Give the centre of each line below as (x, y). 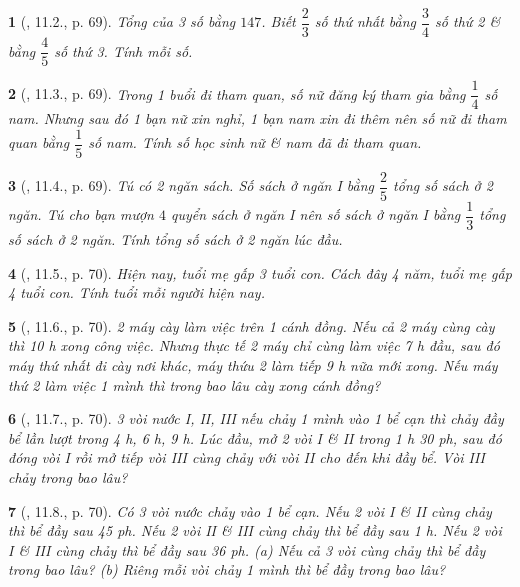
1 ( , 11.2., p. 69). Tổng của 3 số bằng (122, 21)
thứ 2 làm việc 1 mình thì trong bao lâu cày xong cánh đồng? (194, 384)
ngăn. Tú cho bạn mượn (81, 214)
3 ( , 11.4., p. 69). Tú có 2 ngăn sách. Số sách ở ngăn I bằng (191, 185)
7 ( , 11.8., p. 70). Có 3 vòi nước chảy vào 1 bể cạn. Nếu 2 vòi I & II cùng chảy (250, 510)
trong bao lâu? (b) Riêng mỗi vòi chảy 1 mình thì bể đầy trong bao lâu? (227, 569)
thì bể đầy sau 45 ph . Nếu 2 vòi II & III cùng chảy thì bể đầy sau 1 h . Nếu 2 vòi (255, 530)
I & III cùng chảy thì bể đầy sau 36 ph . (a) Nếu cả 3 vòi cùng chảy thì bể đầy (247, 549)
